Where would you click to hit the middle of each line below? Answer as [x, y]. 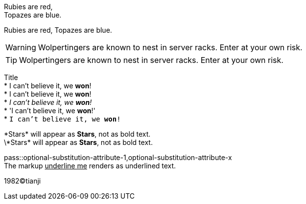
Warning [21, 47]
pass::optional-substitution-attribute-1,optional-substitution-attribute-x [118, 157]
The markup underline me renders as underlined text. [90, 166]
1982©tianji [23, 181]
